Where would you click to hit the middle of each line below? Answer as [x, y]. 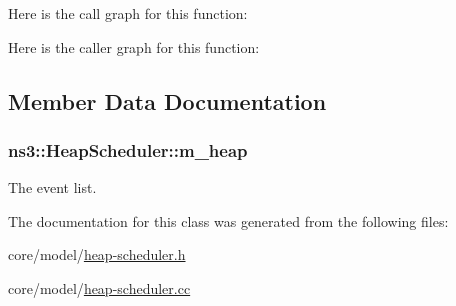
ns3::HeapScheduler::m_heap [128, 149]
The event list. [52, 187]
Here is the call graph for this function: [128, 13]
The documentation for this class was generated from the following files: [228, 220]
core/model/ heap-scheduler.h [97, 254]
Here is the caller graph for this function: [134, 46]
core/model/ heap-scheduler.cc [99, 287]
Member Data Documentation [167, 100]
